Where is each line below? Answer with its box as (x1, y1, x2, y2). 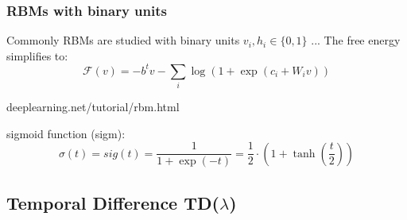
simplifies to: (6, 47, 68, 64)
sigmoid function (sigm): (6, 125, 126, 141)
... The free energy (311, 32, 401, 48)
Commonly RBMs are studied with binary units (6, 32, 240, 48)
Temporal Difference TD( (6, 190, 219, 214)
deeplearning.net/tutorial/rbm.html (6, 98, 180, 115)
